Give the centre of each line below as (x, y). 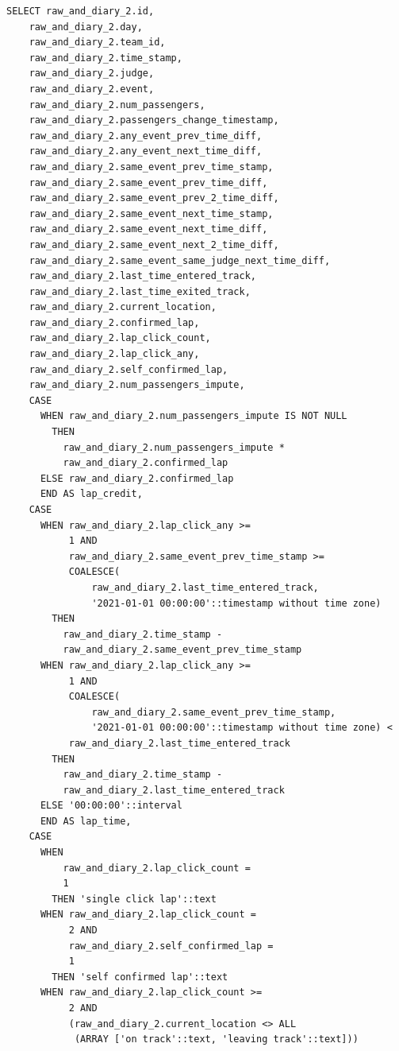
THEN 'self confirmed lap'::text (140, 977)
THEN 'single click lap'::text (134, 899)
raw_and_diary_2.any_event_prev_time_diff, (146, 136)
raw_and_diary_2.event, (92, 89)
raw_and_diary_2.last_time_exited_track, (140, 291)
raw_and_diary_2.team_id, (97, 43)
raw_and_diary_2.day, (86, 27)
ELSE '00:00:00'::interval (111, 806)
